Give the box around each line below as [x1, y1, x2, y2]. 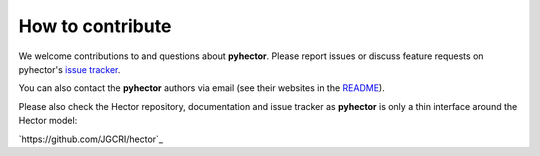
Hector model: [18, 115, 78, 127]
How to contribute [18, 15, 172, 37]
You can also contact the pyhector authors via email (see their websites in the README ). [18, 82, 385, 94]
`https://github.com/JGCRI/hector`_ [18, 133, 164, 145]
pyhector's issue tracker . [18, 63, 121, 75]
